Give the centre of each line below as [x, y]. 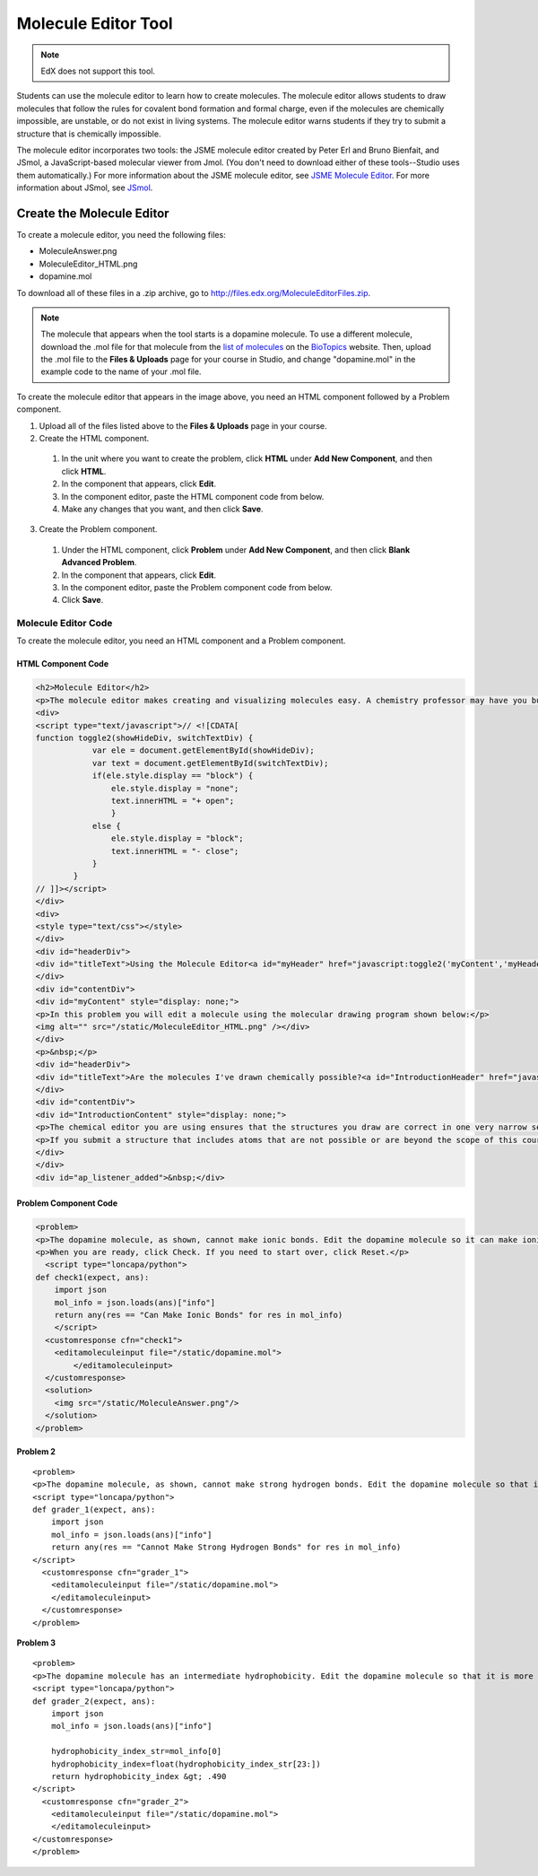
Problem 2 [36, 1451]
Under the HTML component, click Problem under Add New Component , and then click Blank [236, 550]
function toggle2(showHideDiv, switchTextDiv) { [144, 738]
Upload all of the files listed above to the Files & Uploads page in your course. [183, 425]
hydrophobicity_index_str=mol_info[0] [136, 1751]
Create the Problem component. [98, 529]
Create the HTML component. [94, 439]
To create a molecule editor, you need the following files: [121, 234]
